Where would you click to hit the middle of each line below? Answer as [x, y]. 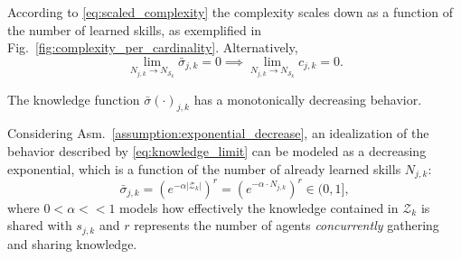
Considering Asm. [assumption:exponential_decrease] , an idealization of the [218, 133]
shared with [40, 225]
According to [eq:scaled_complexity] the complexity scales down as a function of [230, 12]
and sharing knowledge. [72, 243]
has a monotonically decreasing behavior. [308, 99]
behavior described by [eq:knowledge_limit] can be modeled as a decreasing [217, 151]
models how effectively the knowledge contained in [259, 207]
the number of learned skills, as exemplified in [135, 29]
